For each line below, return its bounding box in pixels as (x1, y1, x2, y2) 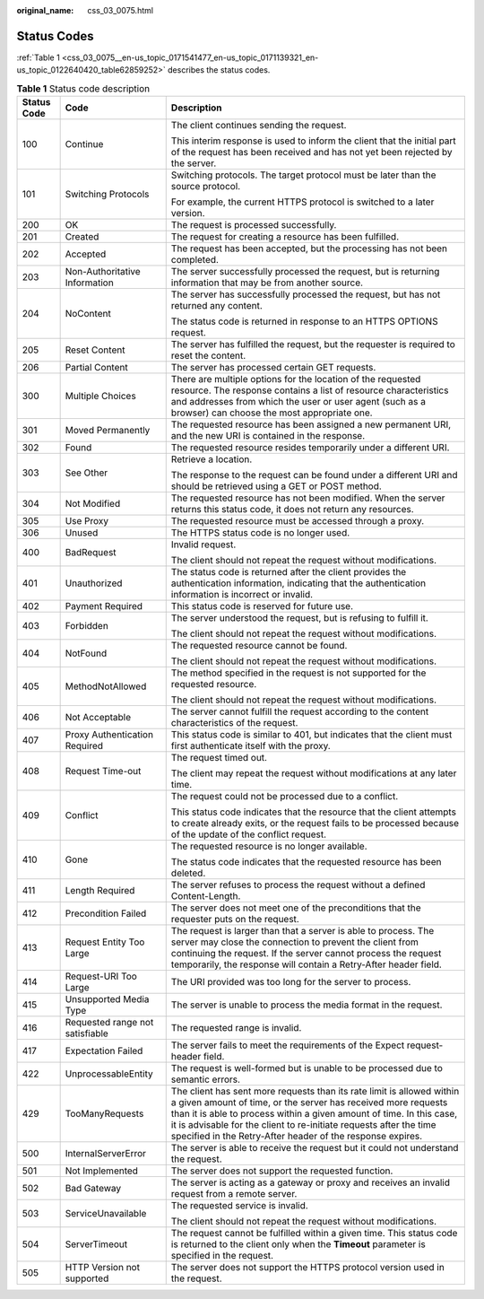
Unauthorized (65, 577, 123, 589)
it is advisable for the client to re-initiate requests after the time (170, 1119, 436, 1131)
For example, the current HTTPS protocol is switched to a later (170, 196, 435, 208)
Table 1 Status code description (16, 82, 151, 94)
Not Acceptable (65, 711, 132, 724)
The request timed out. (170, 752, 268, 764)
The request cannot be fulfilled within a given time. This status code (170, 1227, 458, 1240)
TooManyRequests (65, 1108, 144, 1120)
